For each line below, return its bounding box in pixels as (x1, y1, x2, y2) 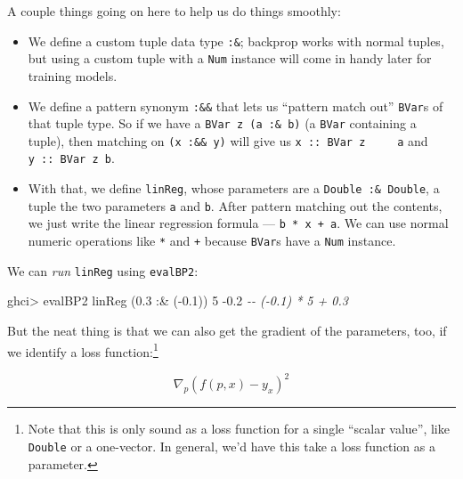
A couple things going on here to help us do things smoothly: (7, 2, 341, 20)
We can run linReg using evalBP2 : (7, 261, 199, 280)
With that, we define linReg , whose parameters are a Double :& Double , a (28, 179, 440, 198)
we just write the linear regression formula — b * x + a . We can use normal (28, 214, 449, 232)
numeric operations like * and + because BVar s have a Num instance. (28, 231, 396, 250)
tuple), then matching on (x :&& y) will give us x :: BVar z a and (28, 131, 428, 150)
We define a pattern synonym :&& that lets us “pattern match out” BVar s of (28, 96, 443, 115)
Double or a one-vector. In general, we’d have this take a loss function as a (28, 436, 435, 455)
